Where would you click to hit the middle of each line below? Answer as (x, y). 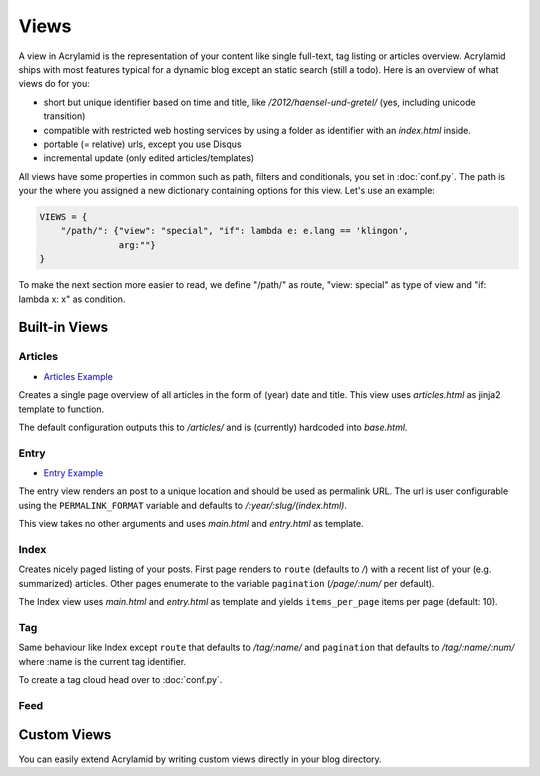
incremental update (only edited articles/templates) (149, 158)
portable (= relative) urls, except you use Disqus (142, 144)
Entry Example (73, 473)
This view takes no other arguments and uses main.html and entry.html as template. (191, 524)
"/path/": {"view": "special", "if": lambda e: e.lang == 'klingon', (234, 231)
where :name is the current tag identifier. (102, 661)
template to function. (61, 409)
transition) (64, 116)
